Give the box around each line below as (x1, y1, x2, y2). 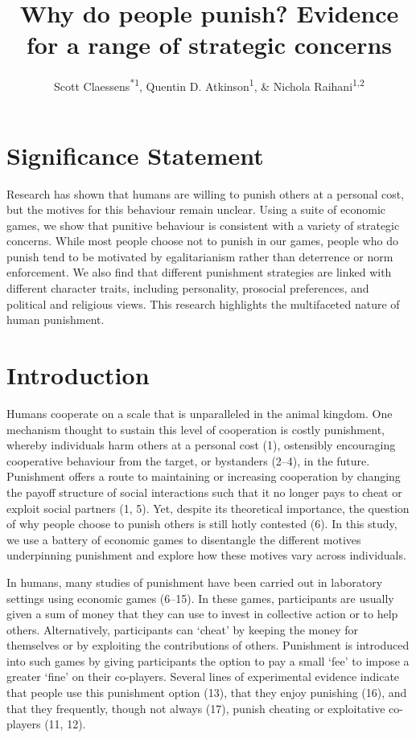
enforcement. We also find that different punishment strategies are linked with (6, 264, 392, 281)
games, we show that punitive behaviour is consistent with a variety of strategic (6, 216, 400, 233)
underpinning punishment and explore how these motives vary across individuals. (6, 547, 406, 564)
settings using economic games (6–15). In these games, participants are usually (6, 589, 394, 606)
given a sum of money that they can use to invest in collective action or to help (6, 605, 398, 622)
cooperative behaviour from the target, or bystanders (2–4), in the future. (6, 452, 370, 469)
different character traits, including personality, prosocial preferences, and (6, 280, 369, 297)
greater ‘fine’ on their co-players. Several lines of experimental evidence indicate (6, 668, 400, 685)
